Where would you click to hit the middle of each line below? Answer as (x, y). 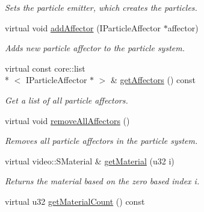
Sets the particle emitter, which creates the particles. (101, 7)
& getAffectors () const (153, 80)
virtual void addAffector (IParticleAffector (83, 27)
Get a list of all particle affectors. (66, 100)
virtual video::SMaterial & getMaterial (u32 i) (90, 161)
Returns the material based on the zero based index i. (102, 181)
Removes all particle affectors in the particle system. (101, 141)
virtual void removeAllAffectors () (67, 120)
